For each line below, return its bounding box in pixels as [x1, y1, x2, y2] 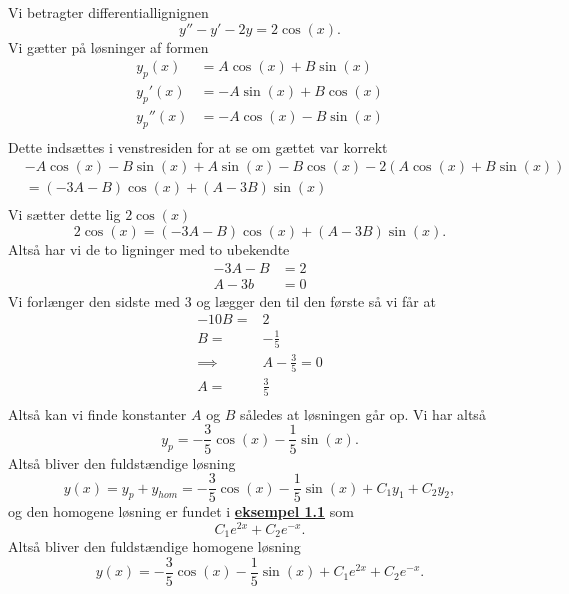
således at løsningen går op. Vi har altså [240, 403, 486, 424]
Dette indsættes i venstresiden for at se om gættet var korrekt [8, 136, 388, 157]
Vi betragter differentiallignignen [8, 2, 209, 22]
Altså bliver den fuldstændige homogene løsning [8, 536, 301, 557]
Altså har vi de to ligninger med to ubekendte [8, 238, 290, 259]
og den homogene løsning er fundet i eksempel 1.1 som [8, 501, 354, 522]
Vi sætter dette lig [8, 204, 121, 225]
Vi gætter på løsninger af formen [8, 36, 209, 57]
